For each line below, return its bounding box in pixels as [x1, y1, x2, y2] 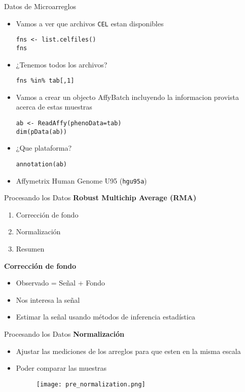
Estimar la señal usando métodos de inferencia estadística [16, 311, 195, 322]
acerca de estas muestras [16, 101, 92, 112]
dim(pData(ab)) [16, 128, 67, 135]
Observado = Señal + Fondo [16, 277, 105, 288]
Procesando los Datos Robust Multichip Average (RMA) [4, 192, 196, 203]
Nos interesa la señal [16, 294, 80, 305]
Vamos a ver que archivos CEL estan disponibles [16, 18, 164, 28]
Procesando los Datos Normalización [4, 328, 125, 339]
